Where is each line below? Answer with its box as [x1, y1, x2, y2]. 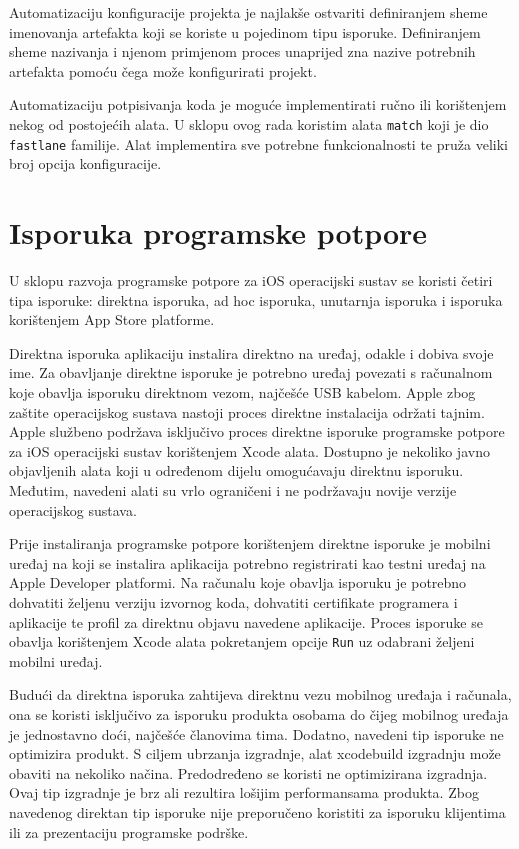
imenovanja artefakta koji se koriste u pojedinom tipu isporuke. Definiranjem [9, 21, 481, 42]
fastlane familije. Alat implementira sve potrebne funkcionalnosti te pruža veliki [9, 133, 508, 154]
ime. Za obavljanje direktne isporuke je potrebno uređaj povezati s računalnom [9, 362, 493, 383]
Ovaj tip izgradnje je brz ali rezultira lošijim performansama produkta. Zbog [9, 782, 479, 803]
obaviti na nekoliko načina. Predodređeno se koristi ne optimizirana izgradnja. [9, 762, 488, 783]
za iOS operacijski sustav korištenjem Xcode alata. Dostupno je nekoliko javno [9, 440, 490, 461]
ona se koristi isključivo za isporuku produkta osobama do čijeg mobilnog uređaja [9, 703, 509, 724]
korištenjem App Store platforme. [9, 309, 215, 330]
